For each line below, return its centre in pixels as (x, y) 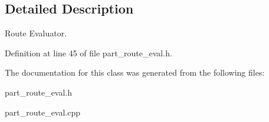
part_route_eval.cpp (43, 112)
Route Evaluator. (36, 33)
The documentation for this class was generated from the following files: (135, 72)
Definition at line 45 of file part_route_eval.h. (88, 52)
